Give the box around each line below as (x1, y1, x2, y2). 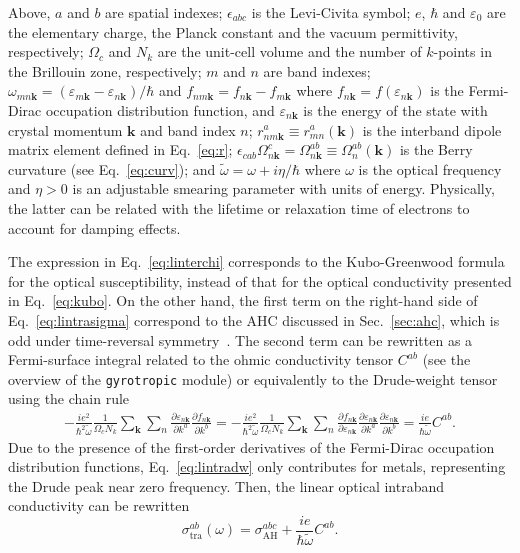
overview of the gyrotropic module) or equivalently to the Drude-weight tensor (8, 368, 498, 389)
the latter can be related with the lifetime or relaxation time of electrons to (8, 197, 470, 218)
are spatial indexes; (105, 2, 223, 22)
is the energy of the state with (303, 99, 488, 120)
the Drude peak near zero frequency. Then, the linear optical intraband (8, 475, 445, 496)
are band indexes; (263, 60, 371, 81)
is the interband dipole (362, 119, 502, 140)
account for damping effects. (8, 217, 181, 238)
